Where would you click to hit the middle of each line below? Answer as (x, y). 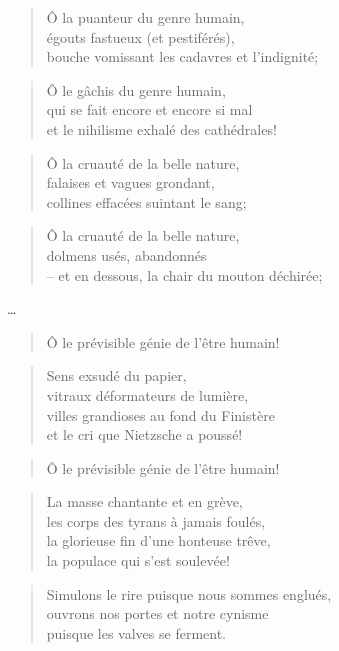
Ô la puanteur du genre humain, (145, 17)
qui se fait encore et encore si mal (149, 109)
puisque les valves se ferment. (136, 632)
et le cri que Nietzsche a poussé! (144, 434)
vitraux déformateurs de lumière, (147, 394)
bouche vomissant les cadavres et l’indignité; (182, 56)
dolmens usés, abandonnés (126, 254)
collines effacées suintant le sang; (146, 201)
